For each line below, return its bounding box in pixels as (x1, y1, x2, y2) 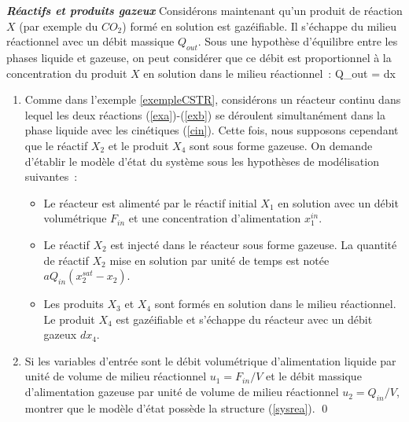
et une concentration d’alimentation (128, 210, 301, 226)
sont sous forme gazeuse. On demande (190, 137, 373, 153)
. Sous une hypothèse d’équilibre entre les (197, 33, 398, 50)
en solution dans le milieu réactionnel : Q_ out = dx (143, 64, 396, 81)
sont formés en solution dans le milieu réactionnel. (154, 295, 396, 312)
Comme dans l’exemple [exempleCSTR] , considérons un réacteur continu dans (24, 91, 401, 108)
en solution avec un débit (278, 194, 399, 211)
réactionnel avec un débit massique (6, 33, 175, 50)
